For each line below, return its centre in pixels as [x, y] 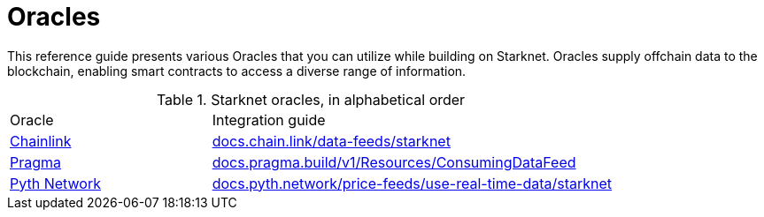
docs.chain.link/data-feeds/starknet [331, 141]
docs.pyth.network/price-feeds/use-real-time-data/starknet [412, 183]
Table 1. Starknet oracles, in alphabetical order [311, 99]
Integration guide [269, 120]
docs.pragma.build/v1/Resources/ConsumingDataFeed [394, 162]
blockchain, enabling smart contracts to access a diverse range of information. [237, 71]
